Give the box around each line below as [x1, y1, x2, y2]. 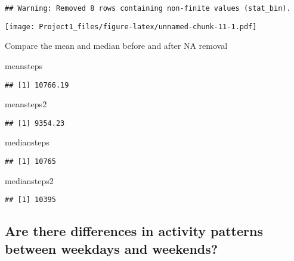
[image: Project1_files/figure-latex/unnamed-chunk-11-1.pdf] [5, 22, 257, 31]
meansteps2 [5, 98, 47, 110]
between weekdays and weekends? [5, 239, 218, 257]
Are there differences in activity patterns [5, 222, 263, 240]
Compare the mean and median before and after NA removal [5, 39, 228, 52]
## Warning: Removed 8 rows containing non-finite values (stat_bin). [5, 4, 291, 13]
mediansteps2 [5, 174, 54, 187]
